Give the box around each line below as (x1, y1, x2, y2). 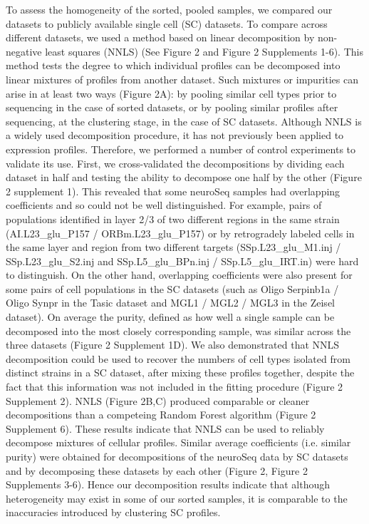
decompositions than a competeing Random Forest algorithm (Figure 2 (6, 407, 316, 422)
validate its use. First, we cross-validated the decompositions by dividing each (6, 155, 345, 170)
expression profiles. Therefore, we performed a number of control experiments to (6, 141, 356, 156)
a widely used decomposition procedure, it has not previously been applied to (6, 128, 344, 143)
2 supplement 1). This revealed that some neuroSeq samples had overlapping (6, 183, 341, 198)
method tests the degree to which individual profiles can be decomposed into (6, 58, 341, 73)
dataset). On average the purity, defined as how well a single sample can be (6, 309, 335, 324)
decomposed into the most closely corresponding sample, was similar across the (6, 323, 351, 338)
